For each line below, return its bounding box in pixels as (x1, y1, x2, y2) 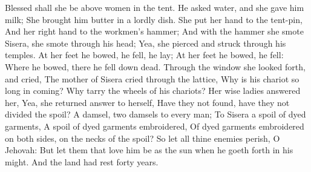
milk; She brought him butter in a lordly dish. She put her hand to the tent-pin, (5, 13, 303, 25)
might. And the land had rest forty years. (5, 155, 159, 168)
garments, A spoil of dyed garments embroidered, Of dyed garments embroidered (5, 119, 304, 132)
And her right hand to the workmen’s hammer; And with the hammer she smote (5, 25, 304, 38)
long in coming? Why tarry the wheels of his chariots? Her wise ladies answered (5, 84, 301, 97)
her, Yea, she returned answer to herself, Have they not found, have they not (5, 96, 290, 108)
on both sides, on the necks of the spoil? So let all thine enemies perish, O (5, 131, 280, 144)
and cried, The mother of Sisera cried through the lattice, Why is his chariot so (5, 72, 300, 85)
